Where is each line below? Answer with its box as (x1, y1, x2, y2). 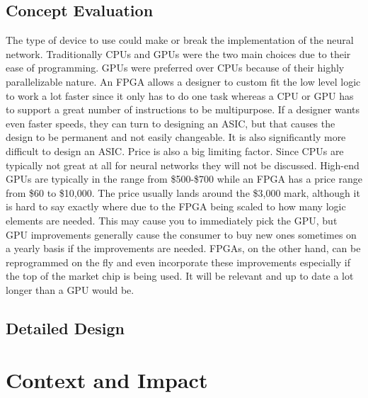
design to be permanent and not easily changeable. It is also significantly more (6, 130, 346, 144)
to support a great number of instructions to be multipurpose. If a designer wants (6, 102, 360, 117)
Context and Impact (6, 365, 208, 394)
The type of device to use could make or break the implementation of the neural (6, 33, 354, 47)
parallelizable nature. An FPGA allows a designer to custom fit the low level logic (6, 74, 361, 89)
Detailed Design (6, 317, 125, 339)
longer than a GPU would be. (6, 282, 134, 297)
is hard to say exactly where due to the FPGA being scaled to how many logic (6, 199, 346, 214)
